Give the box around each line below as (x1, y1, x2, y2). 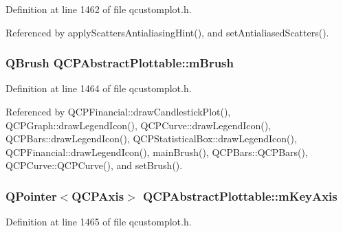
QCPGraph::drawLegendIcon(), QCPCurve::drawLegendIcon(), (5, 118, 272, 132)
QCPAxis (71, 187, 124, 204)
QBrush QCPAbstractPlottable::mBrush (5, 54, 234, 71)
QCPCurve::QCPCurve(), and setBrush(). (5, 158, 183, 173)
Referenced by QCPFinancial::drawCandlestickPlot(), (5, 104, 231, 118)
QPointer (5, 187, 57, 204)
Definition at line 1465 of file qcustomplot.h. (5, 214, 192, 229)
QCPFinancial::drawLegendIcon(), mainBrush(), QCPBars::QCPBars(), (5, 144, 308, 159)
